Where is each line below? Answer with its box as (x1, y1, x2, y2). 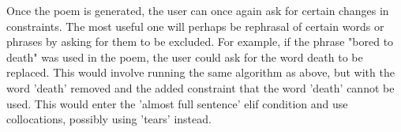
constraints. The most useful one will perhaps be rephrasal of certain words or (6, 17, 384, 34)
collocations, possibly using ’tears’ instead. (6, 111, 212, 127)
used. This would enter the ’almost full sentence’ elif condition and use (6, 95, 348, 111)
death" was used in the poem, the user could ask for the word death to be (6, 48, 363, 65)
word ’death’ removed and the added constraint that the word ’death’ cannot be (6, 79, 395, 96)
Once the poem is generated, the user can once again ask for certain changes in (6, 2, 389, 18)
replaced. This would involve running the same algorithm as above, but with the (6, 64, 395, 81)
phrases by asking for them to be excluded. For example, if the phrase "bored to (6, 33, 394, 50)
